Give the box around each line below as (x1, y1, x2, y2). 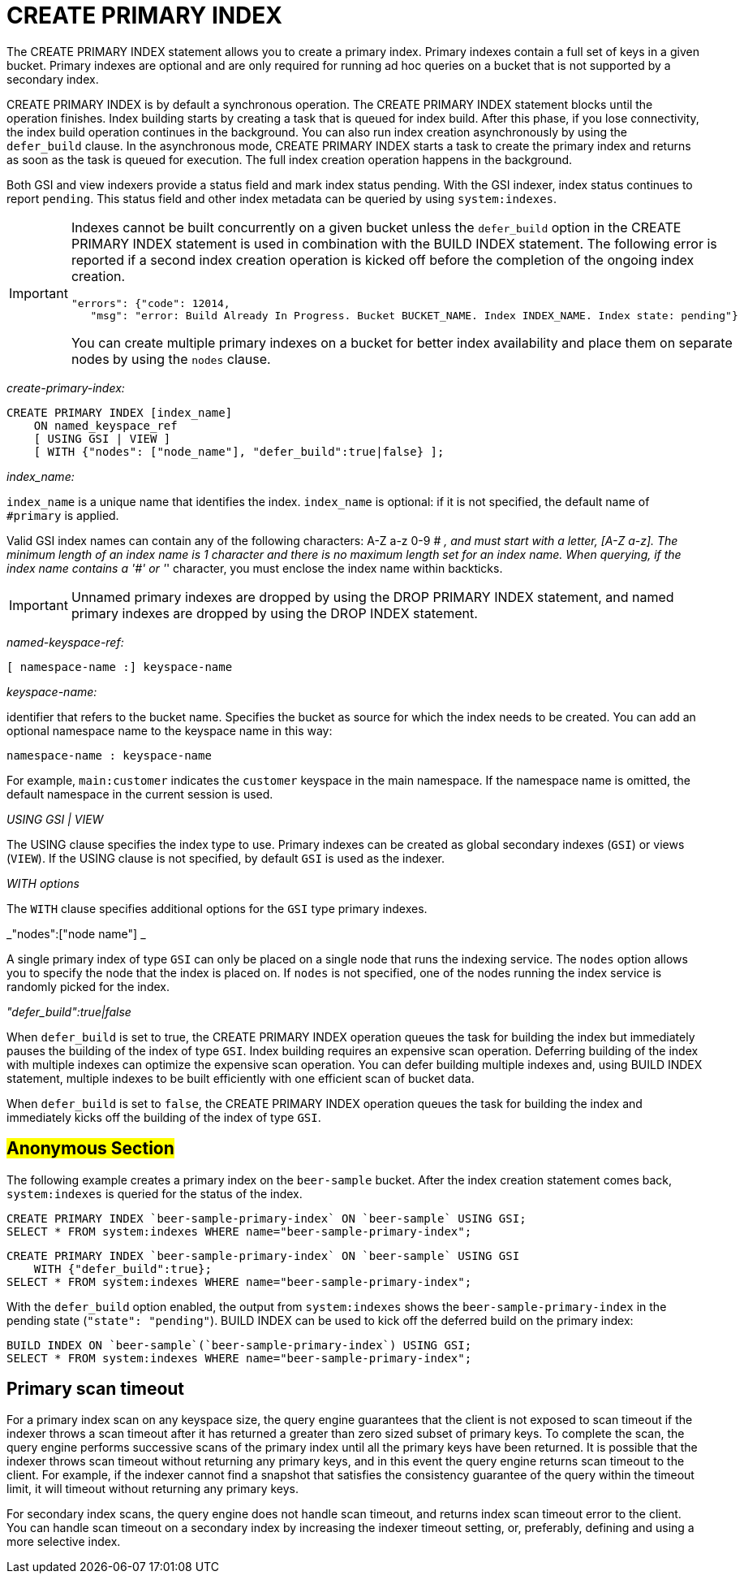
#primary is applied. (6, 508, 119, 522)
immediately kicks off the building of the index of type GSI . (6, 1110, 321, 1124)
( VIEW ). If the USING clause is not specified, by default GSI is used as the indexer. (6, 851, 445, 865)
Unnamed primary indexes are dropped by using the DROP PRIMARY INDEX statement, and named (71, 588, 674, 605)
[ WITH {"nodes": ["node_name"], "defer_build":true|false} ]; (33, 444, 445, 458)
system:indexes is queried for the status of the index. (6, 1186, 303, 1201)
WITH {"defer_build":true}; (33, 1262, 212, 1275)
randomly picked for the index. (6, 979, 170, 993)
